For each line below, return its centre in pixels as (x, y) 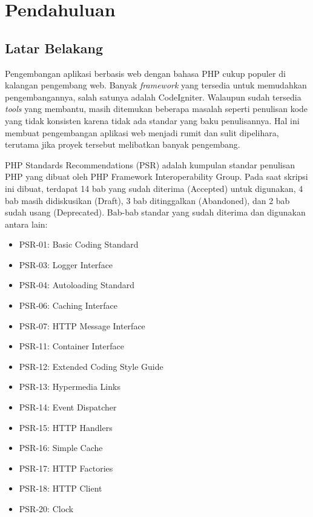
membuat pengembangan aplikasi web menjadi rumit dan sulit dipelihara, (142, 132)
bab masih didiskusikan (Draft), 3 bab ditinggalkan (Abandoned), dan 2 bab (147, 200)
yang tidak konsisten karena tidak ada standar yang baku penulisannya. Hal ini (152, 120)
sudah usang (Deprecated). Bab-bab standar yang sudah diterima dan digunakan (155, 212)
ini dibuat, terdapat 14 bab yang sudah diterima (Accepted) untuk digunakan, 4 (154, 188)
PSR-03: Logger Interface (66, 264)
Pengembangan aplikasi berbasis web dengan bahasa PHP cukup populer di (145, 73)
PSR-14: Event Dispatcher (68, 407)
